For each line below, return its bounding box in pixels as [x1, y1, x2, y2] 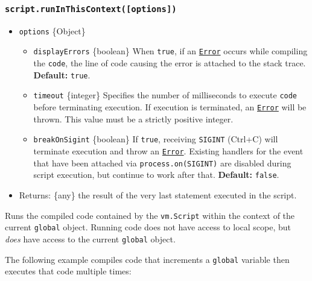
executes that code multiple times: [5, 265, 132, 277]
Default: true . [33, 68, 91, 81]
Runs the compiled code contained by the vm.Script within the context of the [5, 209, 295, 221]
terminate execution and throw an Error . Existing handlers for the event [33, 144, 304, 157]
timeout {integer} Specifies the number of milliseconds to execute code [33, 89, 298, 101]
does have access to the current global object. [5, 232, 176, 245]
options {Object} [19, 24, 86, 37]
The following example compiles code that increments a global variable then [5, 253, 290, 265]
